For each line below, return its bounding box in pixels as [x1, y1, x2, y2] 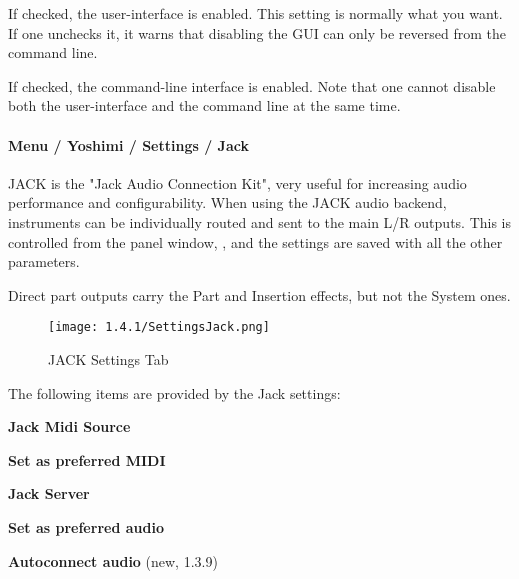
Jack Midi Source [8, 416, 131, 437]
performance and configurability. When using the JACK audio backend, [8, 192, 447, 213]
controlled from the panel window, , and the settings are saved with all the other [8, 231, 503, 252]
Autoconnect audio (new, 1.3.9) [8, 550, 218, 571]
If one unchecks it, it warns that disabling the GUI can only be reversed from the [8, 22, 506, 43]
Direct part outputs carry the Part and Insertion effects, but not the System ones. [8, 284, 511, 305]
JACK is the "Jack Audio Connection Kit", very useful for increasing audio [8, 172, 467, 193]
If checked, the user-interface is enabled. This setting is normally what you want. [8, 3, 503, 23]
